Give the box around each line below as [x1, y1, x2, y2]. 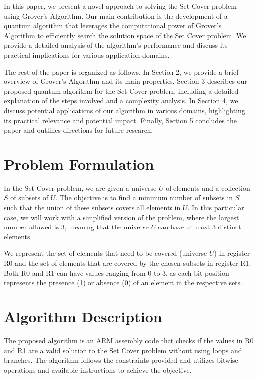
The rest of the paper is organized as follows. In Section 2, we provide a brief [4, 66, 239, 76]
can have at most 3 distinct [158, 222, 241, 232]
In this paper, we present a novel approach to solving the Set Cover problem [4, 1, 237, 11]
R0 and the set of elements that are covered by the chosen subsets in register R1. [4, 258, 251, 268]
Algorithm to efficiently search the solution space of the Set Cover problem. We [4, 30, 246, 40]
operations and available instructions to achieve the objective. [4, 364, 192, 375]
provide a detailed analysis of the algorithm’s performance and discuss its [4, 40, 228, 50]
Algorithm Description [4, 306, 162, 326]
